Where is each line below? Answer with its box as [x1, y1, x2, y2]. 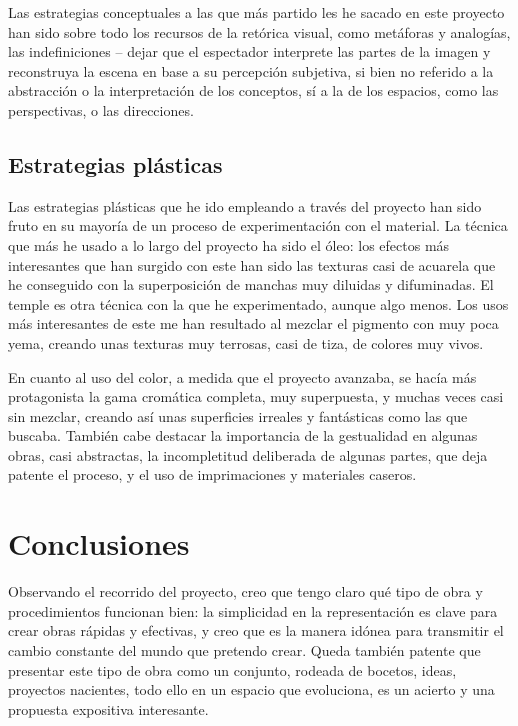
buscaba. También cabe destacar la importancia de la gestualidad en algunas [8, 425, 478, 446]
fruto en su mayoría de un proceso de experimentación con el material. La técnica [8, 215, 508, 236]
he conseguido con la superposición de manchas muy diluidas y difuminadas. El [8, 274, 494, 295]
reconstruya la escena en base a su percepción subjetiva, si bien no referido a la [8, 60, 494, 81]
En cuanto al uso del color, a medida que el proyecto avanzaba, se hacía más [8, 366, 477, 387]
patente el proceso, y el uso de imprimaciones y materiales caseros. [8, 464, 417, 485]
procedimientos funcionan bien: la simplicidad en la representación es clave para [8, 600, 498, 621]
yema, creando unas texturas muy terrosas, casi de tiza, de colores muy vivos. [8, 332, 484, 353]
